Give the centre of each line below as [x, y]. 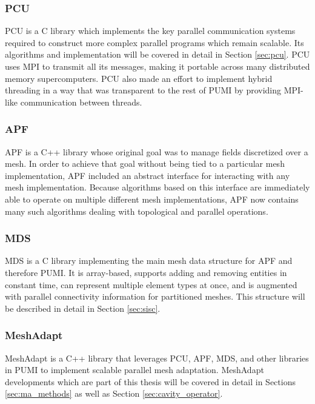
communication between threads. [81, 102]
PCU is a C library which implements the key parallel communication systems [150, 31]
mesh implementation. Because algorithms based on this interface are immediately [157, 187]
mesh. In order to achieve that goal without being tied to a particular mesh [145, 163]
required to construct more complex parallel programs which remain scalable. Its [154, 42]
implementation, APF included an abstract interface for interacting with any [148, 175]
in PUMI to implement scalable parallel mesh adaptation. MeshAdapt [134, 370]
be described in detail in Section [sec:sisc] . [83, 308]
